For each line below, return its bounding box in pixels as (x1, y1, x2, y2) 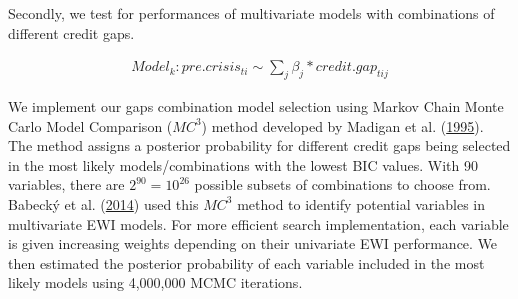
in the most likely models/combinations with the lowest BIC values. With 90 (8, 154, 478, 175)
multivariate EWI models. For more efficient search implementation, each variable (8, 213, 509, 234)
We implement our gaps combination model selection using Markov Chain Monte (8, 96, 504, 117)
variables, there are (8, 174, 125, 195)
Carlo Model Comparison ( (8, 115, 173, 136)
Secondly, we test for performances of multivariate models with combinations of (8, 3, 495, 23)
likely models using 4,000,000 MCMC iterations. (8, 272, 303, 293)
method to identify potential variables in (237, 193, 485, 214)
